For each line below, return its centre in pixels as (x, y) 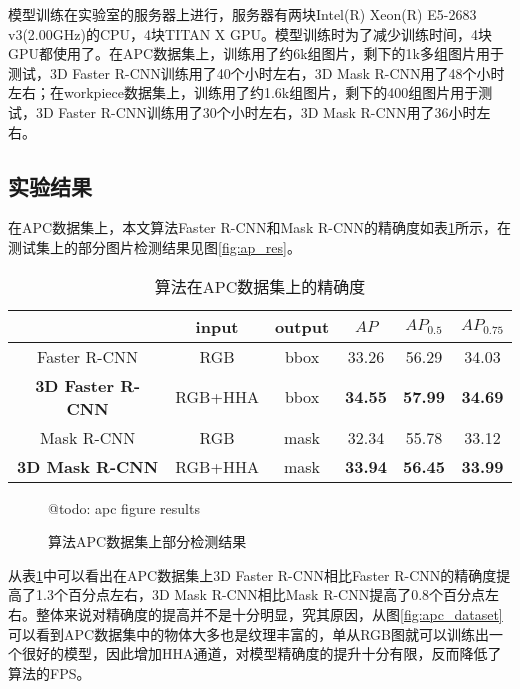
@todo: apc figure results (124, 507)
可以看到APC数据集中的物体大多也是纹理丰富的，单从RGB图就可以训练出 (248, 633)
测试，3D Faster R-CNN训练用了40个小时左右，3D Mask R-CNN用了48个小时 (256, 72)
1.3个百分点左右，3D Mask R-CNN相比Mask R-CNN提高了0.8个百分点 (260, 594)
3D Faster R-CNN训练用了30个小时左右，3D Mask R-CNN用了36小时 (256, 111)
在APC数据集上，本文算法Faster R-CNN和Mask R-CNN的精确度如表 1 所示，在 (260, 227)
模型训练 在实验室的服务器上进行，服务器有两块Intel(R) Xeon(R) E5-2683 (242, 14)
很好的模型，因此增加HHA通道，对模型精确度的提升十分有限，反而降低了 (261, 653)
